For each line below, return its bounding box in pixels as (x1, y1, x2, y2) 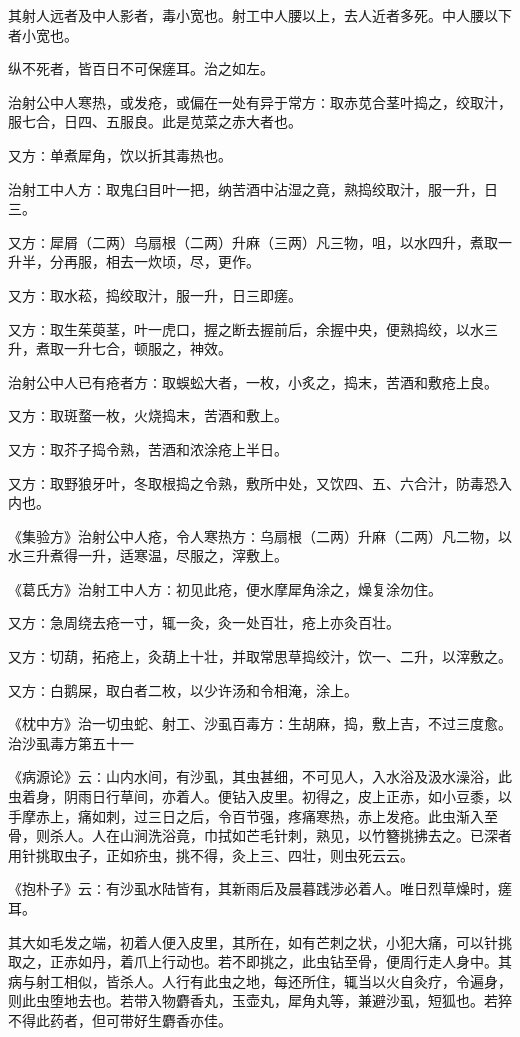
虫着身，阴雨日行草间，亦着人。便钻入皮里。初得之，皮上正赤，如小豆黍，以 (8, 786, 512, 807)
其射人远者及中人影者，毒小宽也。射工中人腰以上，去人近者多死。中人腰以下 (8, 5, 512, 25)
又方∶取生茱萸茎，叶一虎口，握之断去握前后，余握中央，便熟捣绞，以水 (8, 318, 484, 339)
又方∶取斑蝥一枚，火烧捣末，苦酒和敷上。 (8, 405, 288, 426)
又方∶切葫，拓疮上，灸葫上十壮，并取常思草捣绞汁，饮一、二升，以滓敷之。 (8, 646, 512, 667)
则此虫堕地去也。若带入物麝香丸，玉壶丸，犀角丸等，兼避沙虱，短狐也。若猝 (8, 990, 512, 1011)
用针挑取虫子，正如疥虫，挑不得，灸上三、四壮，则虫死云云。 (8, 844, 414, 865)
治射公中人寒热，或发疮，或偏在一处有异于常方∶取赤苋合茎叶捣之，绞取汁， (8, 91, 512, 112)
